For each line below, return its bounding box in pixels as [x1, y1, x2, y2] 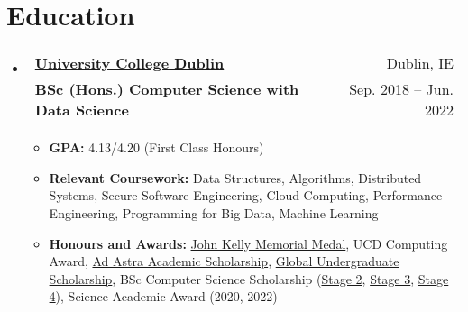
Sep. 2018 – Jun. [349, 78, 454, 100]
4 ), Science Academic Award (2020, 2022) [49, 287, 278, 306]
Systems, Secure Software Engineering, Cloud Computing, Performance [49, 186, 443, 205]
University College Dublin [34, 52, 225, 74]
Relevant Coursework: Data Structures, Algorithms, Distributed [49, 168, 422, 187]
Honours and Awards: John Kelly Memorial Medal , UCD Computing [49, 234, 448, 252]
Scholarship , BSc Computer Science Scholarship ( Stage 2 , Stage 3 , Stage [49, 269, 449, 288]
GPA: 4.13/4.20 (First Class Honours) [49, 138, 264, 157]
